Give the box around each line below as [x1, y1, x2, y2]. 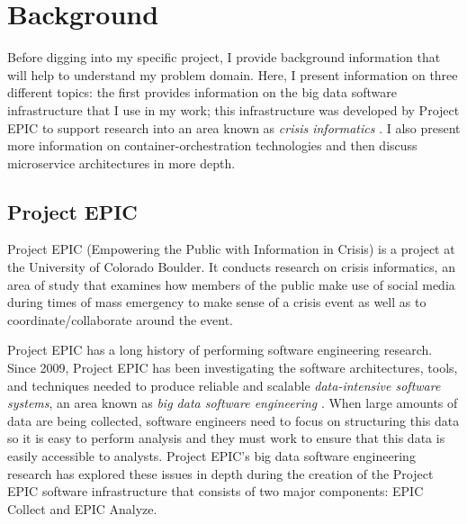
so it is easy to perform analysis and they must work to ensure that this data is [7, 429, 445, 447]
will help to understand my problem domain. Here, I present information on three [7, 65, 458, 84]
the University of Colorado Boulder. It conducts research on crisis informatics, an [7, 257, 455, 276]
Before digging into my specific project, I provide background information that [7, 48, 441, 67]
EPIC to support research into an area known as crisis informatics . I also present [7, 118, 461, 137]
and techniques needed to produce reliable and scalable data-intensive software [7, 375, 441, 394]
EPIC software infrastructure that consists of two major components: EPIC [7, 482, 424, 501]
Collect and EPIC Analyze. [7, 499, 157, 518]
